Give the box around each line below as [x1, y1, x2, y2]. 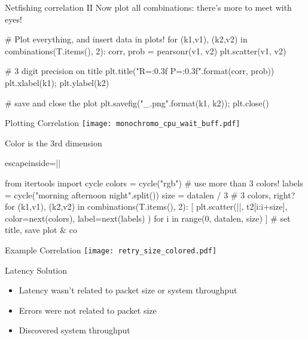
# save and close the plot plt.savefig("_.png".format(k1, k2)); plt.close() [5, 96, 269, 109]
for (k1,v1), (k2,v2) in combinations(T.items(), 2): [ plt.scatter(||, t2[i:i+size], [5, 200, 288, 213]
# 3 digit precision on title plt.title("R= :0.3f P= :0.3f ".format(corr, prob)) [5, 65, 275, 77]
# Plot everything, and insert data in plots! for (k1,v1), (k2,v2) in [5, 33, 248, 45]
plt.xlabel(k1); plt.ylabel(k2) [5, 76, 109, 88]
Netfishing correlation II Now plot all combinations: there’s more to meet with [5, 1, 292, 13]
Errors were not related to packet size [19, 304, 157, 316]
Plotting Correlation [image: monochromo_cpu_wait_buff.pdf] [5, 117, 240, 129]
